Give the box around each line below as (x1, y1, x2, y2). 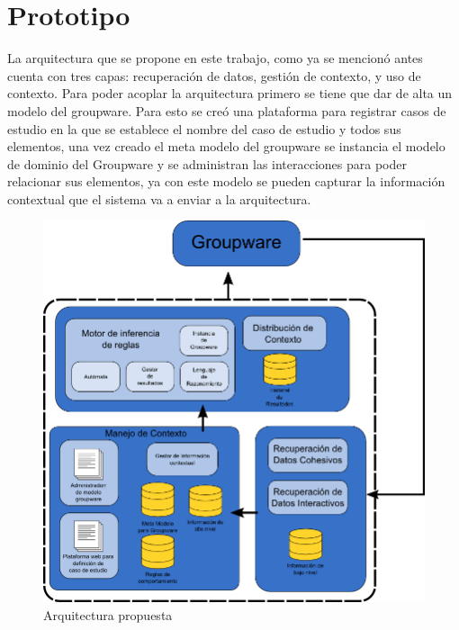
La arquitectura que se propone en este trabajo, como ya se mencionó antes (7, 49, 423, 67)
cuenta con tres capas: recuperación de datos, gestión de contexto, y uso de (7, 66, 421, 85)
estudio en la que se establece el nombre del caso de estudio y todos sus (7, 119, 401, 138)
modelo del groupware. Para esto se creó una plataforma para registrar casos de (7, 101, 446, 120)
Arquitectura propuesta (43, 606, 173, 625)
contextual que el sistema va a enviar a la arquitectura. (7, 189, 311, 208)
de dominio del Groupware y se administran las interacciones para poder (7, 154, 407, 173)
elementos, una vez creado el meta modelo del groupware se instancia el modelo (7, 137, 445, 156)
